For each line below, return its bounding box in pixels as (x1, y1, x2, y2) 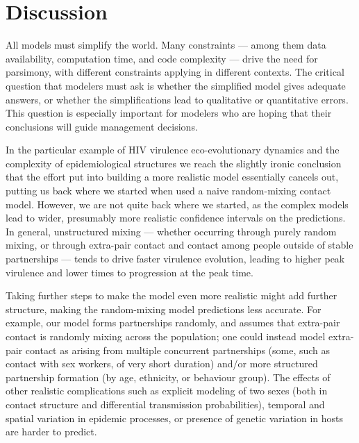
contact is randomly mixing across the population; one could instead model (6, 329, 326, 343)
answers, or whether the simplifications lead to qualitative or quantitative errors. (6, 92, 349, 106)
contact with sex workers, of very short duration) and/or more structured (6, 356, 318, 371)
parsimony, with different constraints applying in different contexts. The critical (6, 65, 344, 79)
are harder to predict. (6, 424, 97, 439)
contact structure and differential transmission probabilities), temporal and (6, 396, 325, 411)
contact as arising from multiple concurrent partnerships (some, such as (25, 342, 331, 357)
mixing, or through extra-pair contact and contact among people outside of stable (6, 237, 353, 252)
